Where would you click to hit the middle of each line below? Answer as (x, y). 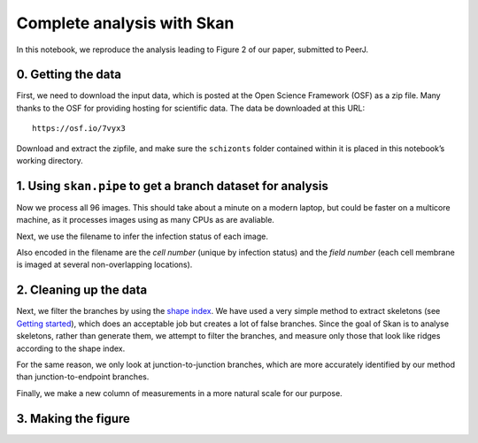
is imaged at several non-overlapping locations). (104, 264)
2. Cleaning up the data (82, 290)
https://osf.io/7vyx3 (79, 129)
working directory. (50, 161)
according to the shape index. (71, 348)
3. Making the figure (73, 419)
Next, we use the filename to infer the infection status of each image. (143, 236)
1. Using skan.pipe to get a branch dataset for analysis (173, 186)
